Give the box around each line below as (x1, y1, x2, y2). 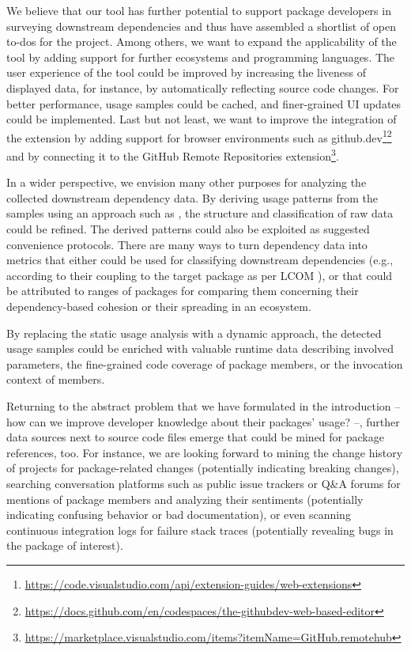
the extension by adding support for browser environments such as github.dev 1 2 (6, 127, 392, 146)
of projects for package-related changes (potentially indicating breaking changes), (6, 460, 399, 476)
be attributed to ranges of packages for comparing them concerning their (6, 282, 359, 299)
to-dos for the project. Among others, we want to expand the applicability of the (6, 33, 397, 50)
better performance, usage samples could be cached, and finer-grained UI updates (6, 95, 402, 112)
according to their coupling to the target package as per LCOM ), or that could (6, 267, 393, 283)
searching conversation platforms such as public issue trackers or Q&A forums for (6, 475, 401, 491)
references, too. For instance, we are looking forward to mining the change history (6, 444, 403, 460)
